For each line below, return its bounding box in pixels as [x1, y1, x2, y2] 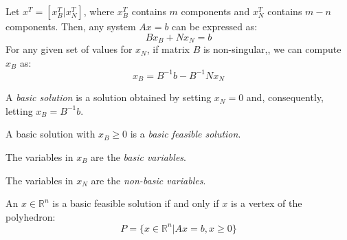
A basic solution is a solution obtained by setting [5, 90, 212, 105]
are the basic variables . [91, 149, 186, 164]
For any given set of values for [5, 42, 133, 56]
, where [83, 4, 115, 18]
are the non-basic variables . [91, 173, 206, 187]
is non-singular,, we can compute [203, 42, 342, 56]
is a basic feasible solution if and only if [52, 196, 219, 210]
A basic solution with [5, 127, 96, 141]
